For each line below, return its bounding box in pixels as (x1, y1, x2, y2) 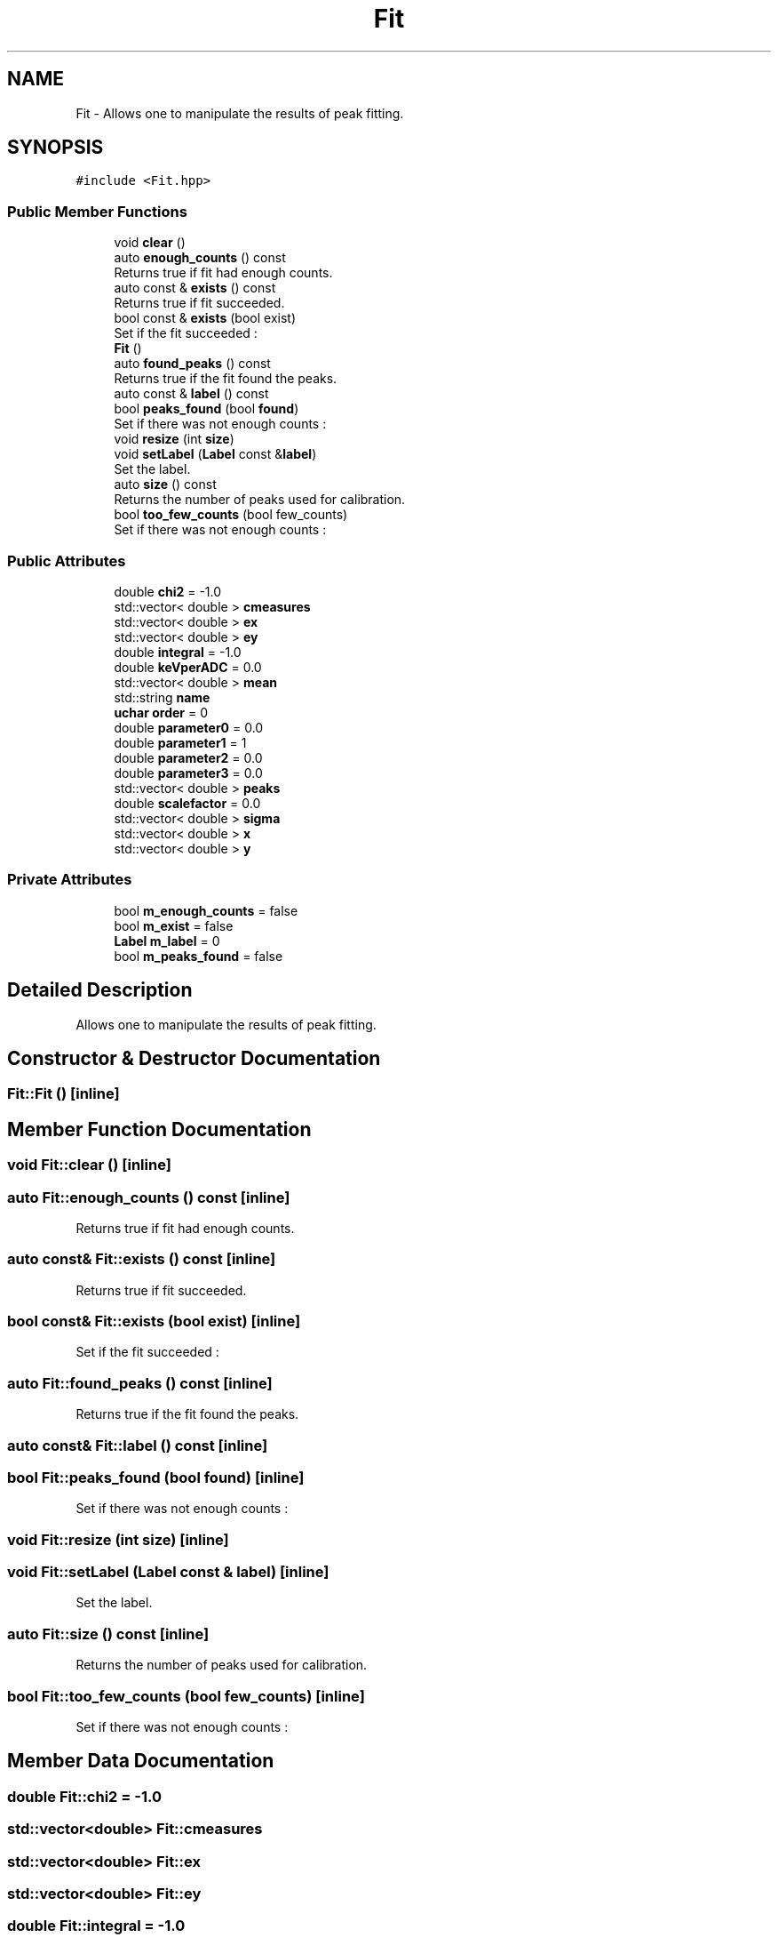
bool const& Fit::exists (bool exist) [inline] (7, 1312, 301, 1331)
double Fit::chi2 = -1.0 (7, 1787, 162, 1806)
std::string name (114, 689, 210, 705)
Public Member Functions (7, 202, 187, 220)
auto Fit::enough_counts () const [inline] (7, 1188, 290, 1206)
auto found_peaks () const (114, 356, 271, 372)
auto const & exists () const (114, 280, 276, 296)
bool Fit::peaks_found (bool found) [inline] (7, 1468, 305, 1486)
